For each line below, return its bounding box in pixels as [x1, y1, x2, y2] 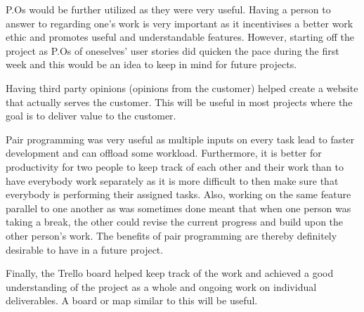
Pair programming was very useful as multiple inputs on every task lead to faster [6, 131, 355, 146]
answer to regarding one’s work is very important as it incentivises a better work [6, 15, 353, 30]
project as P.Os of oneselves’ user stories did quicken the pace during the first [6, 43, 339, 58]
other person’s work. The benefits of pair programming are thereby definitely [6, 228, 337, 242]
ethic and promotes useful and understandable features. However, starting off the [6, 30, 355, 44]
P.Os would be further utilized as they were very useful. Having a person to [6, 2, 331, 16]
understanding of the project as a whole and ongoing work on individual [6, 279, 317, 294]
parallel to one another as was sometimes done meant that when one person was [6, 200, 351, 215]
